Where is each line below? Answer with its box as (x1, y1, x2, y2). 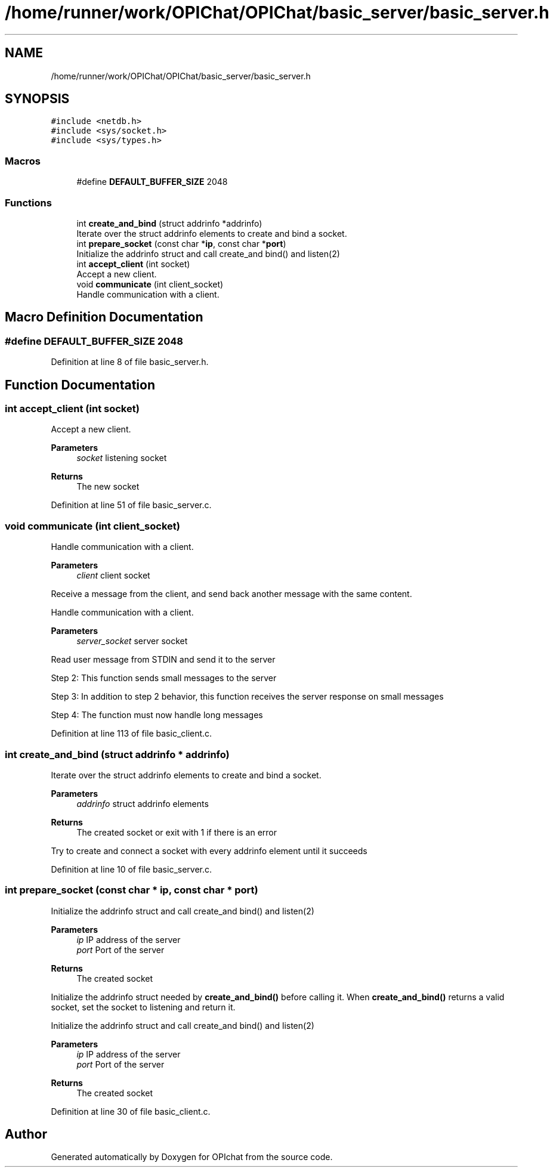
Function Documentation (5, 377, 155, 392)
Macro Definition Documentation (5, 310, 203, 325)
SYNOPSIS (5, 91, 70, 107)
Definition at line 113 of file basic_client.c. (51, 728, 212, 739)
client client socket (76, 570, 150, 581)
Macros (5, 154, 41, 167)
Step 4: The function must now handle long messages (51, 710, 263, 720)
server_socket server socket (76, 636, 188, 647)
